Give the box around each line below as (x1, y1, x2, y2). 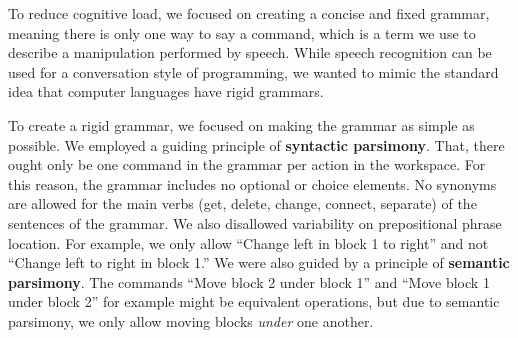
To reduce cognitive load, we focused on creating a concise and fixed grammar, (8, 3, 490, 23)
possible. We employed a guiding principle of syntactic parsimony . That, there (8, 134, 505, 155)
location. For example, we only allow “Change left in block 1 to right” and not (8, 232, 489, 253)
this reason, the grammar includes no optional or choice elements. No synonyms (8, 173, 497, 194)
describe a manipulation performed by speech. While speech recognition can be (8, 42, 492, 63)
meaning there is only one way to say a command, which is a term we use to (8, 22, 476, 43)
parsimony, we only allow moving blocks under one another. (8, 310, 374, 331)
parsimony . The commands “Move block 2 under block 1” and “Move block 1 (8, 271, 490, 292)
